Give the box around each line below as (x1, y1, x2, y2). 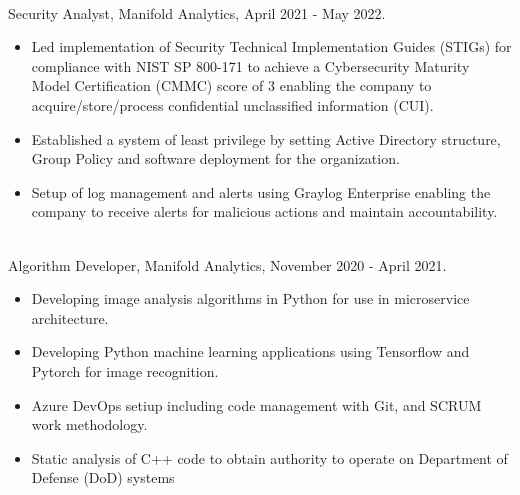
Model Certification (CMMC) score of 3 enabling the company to (31, 75, 432, 96)
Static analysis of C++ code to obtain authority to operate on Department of (31, 447, 508, 468)
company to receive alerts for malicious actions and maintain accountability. (31, 201, 498, 222)
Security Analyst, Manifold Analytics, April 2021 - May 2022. (8, 2, 386, 23)
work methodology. (31, 414, 148, 435)
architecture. (31, 307, 109, 328)
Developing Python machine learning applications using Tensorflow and (31, 341, 470, 362)
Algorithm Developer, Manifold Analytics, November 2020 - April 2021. (8, 254, 447, 275)
